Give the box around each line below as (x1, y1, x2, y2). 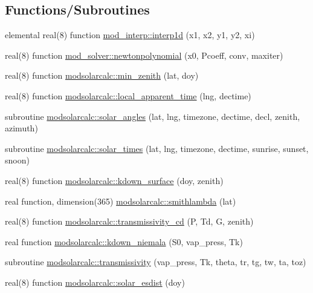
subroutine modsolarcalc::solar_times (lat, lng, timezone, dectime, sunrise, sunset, (5, 142, 309, 154)
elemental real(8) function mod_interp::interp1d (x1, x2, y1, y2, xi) (5, 28, 255, 41)
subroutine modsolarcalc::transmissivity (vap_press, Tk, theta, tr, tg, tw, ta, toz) (5, 255, 306, 268)
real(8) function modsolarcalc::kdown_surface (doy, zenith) (5, 174, 224, 186)
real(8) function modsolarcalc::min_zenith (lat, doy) (5, 69, 199, 82)
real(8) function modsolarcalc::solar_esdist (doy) (5, 275, 185, 288)
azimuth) (5, 122, 38, 134)
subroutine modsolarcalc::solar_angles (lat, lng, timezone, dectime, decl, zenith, (5, 110, 300, 122)
